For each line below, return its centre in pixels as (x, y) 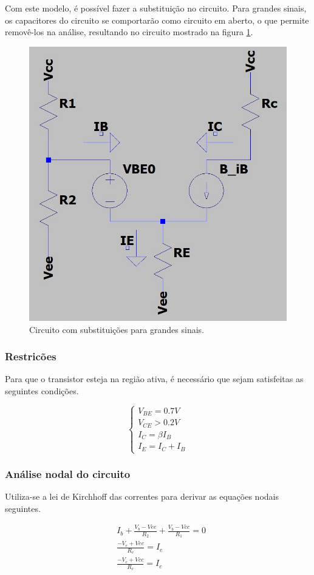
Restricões (31, 356)
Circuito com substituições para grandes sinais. (117, 329)
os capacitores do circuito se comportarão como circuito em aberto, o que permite (157, 20)
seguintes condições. (42, 391)
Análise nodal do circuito (68, 473)
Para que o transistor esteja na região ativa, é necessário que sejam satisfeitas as (154, 379)
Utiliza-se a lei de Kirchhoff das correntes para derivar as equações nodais (142, 496)
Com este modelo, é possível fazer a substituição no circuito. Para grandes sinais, (156, 8)
